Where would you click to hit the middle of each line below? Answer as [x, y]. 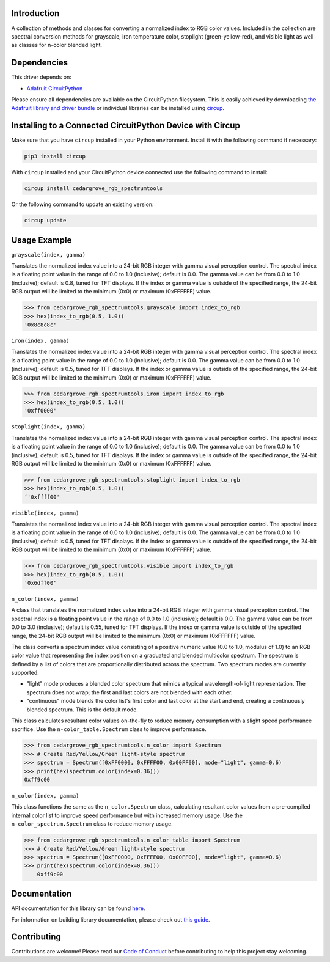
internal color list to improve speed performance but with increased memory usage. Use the [127, 815]
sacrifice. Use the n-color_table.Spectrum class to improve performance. [109, 729]
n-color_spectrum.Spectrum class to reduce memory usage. [92, 824]
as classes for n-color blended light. [57, 45]
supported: [25, 673]
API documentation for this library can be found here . [78, 908]
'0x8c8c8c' [40, 325]
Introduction [35, 13]
